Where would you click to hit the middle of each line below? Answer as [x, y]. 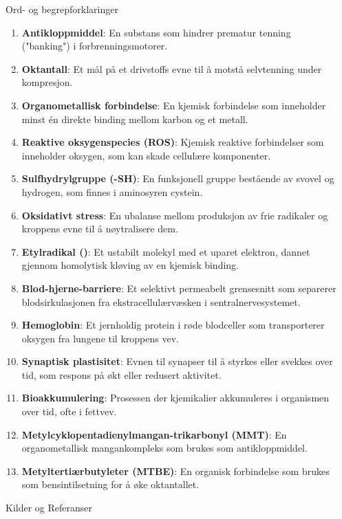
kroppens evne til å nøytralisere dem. [100, 229]
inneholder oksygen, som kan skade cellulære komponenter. [146, 155]
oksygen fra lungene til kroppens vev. [100, 338]
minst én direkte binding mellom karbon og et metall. [135, 119]
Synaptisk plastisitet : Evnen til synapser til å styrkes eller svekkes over [177, 361]
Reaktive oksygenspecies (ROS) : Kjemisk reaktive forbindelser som [173, 142]
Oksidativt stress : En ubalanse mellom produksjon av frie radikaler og [175, 215]
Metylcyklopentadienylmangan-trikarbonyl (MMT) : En [154, 434]
